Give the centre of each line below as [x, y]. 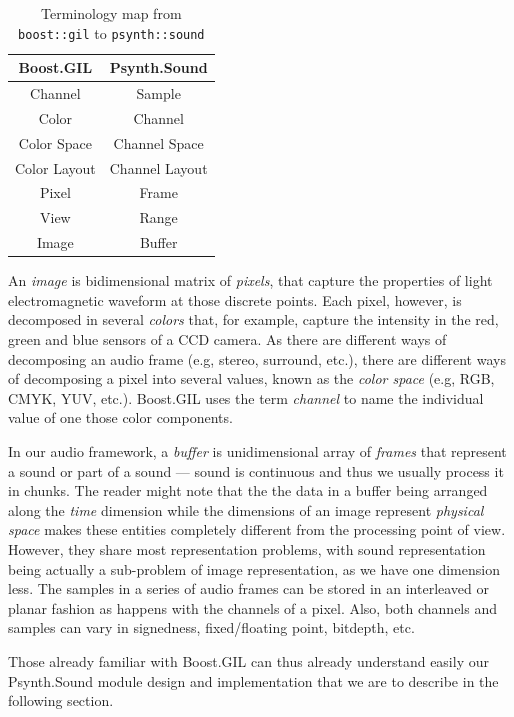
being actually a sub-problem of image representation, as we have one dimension [254, 568]
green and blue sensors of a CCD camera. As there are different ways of [227, 339]
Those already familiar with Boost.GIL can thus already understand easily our [248, 660]
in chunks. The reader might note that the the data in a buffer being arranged [248, 490]
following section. [61, 700]
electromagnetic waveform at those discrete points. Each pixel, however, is [235, 299]
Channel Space [158, 142]
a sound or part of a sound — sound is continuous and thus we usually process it [256, 470]
